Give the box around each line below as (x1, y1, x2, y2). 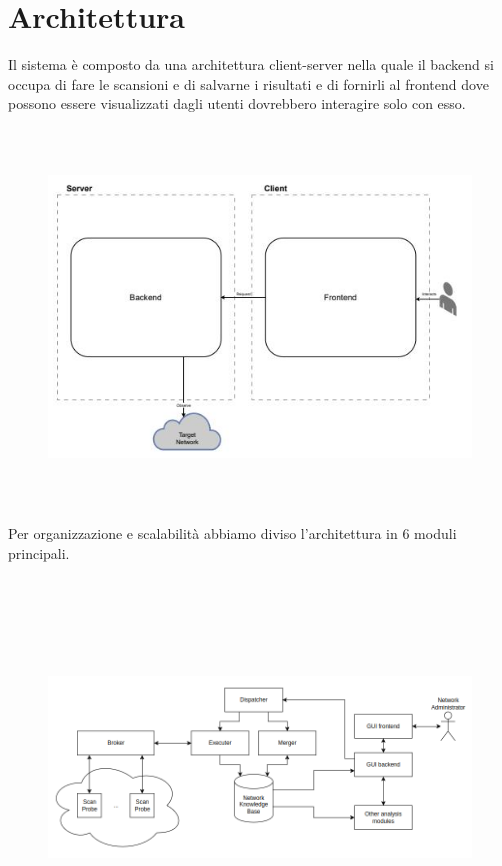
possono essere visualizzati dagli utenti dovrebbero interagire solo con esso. (8, 93, 466, 114)
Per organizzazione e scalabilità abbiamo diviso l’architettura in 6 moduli (8, 523, 457, 544)
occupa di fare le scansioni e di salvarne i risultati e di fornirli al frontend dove (8, 73, 489, 94)
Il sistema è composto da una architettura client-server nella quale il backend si (8, 54, 494, 75)
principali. (8, 543, 70, 564)
